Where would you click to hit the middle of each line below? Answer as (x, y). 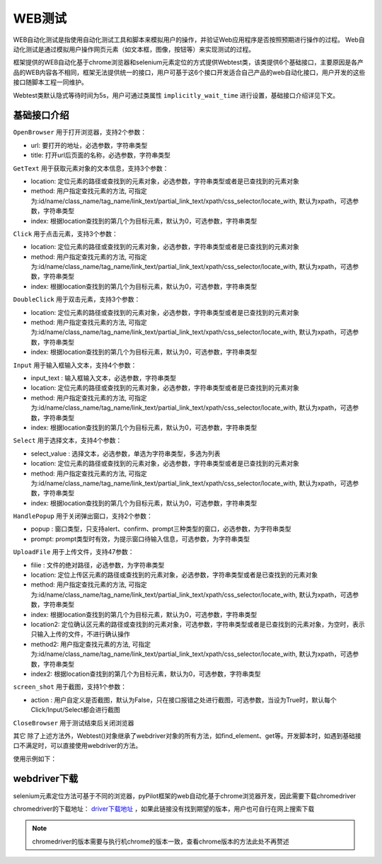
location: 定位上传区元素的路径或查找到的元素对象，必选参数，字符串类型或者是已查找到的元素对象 (174, 575)
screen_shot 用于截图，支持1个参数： (70, 687)
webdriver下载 (46, 779)
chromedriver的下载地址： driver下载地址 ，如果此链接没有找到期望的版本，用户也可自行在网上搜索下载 (164, 808)
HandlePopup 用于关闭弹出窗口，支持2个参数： (83, 516)
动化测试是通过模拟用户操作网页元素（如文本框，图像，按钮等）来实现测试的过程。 (134, 49)
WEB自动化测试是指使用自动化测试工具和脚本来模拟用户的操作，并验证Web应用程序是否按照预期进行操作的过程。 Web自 (189, 40)
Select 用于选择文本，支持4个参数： (68, 440)
